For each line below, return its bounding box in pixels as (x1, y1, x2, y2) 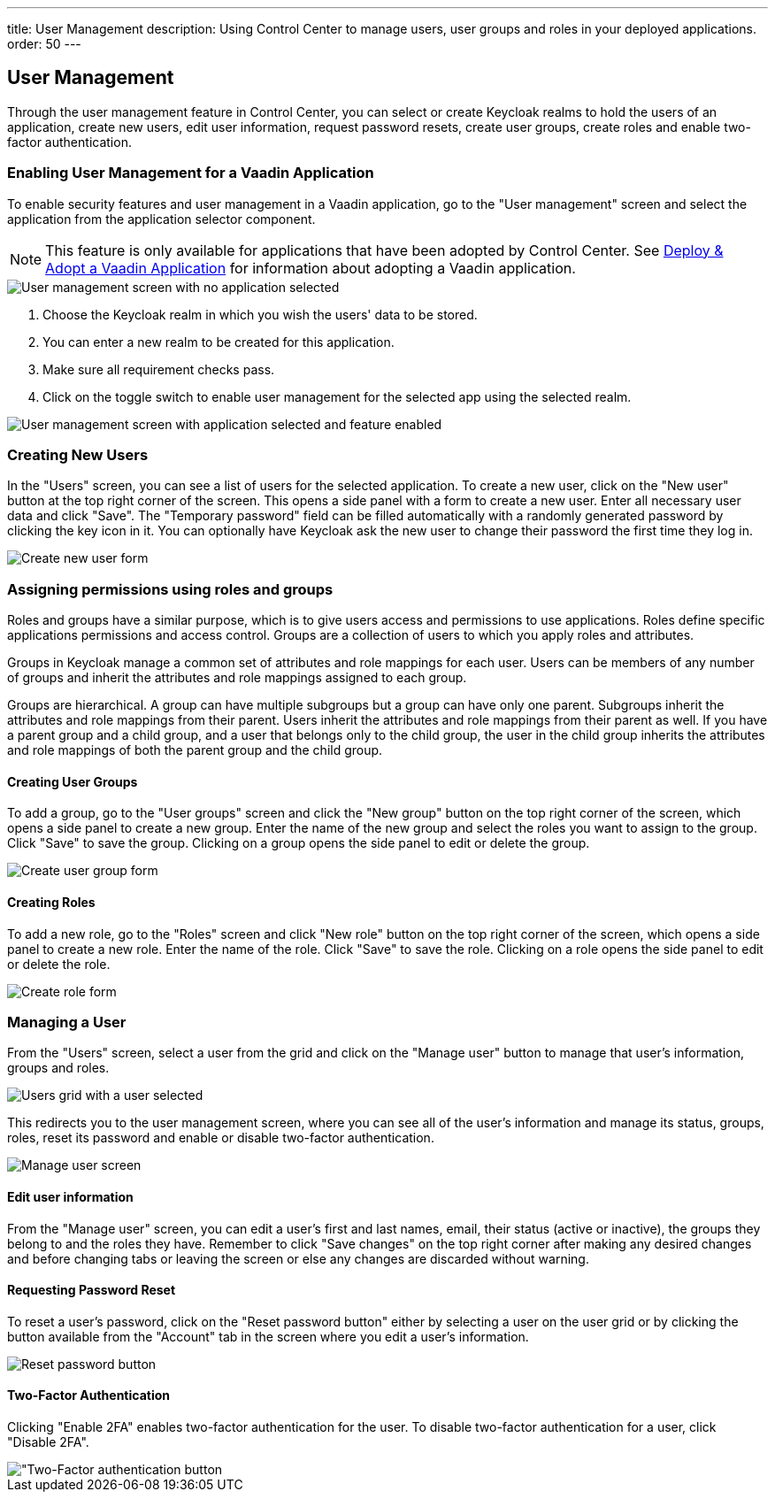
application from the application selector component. (7, 211, 316, 227)
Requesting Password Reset (7, 1282, 176, 1298)
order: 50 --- (7, 36, 81, 51)
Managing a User (7, 1012, 127, 1031)
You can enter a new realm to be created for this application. (42, 334, 395, 350)
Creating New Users (7, 445, 149, 464)
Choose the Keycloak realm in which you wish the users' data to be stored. (42, 306, 478, 322)
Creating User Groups (7, 773, 138, 789)
